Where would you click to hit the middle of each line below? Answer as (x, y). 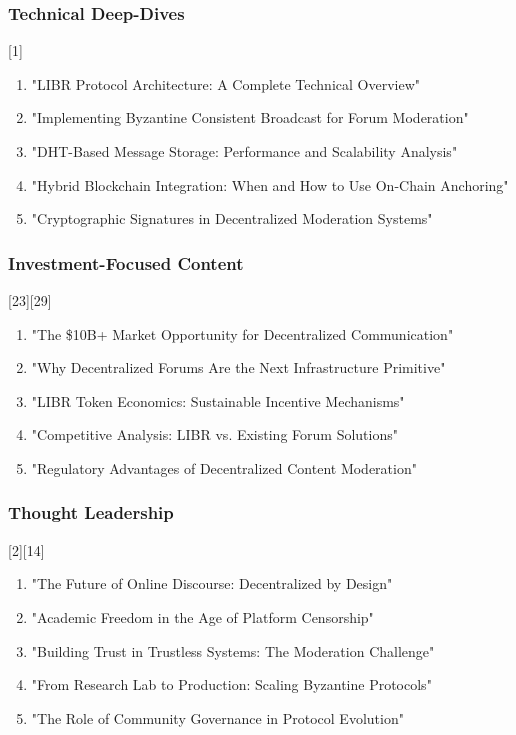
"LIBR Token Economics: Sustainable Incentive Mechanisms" (218, 400)
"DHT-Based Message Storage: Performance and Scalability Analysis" (244, 151)
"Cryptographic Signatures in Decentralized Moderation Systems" (232, 218)
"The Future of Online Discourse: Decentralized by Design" (212, 583)
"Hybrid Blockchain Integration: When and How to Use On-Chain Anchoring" (270, 184)
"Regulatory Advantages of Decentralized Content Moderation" (224, 467)
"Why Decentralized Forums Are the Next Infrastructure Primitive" (238, 367)
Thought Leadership (91, 512)
